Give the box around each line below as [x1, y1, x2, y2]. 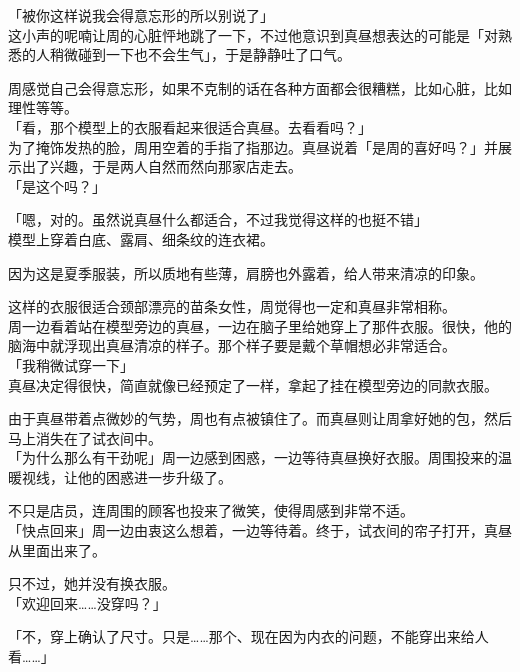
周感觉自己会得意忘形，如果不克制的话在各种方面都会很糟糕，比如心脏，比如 [8, 77, 512, 98]
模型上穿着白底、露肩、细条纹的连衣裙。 [8, 228, 274, 249]
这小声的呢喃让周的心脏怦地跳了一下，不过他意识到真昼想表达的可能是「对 [8, 24, 498, 45]
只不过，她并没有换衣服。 [8, 573, 176, 594]
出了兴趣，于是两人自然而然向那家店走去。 [21, 156, 302, 177]
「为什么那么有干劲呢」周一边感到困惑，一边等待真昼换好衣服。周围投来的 [8, 447, 498, 468]
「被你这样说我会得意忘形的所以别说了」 [8, 5, 274, 25]
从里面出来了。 [8, 539, 106, 560]
